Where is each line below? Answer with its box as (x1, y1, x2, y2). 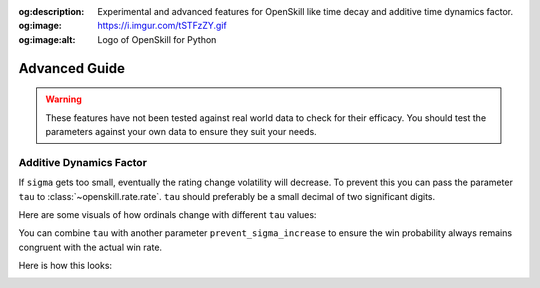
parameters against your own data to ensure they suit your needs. (45, 125, 317, 137)
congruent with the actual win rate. (18, 241, 163, 253)
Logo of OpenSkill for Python (97, 33, 217, 45)
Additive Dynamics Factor (18, 155, 147, 169)
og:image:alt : (18, 33, 76, 45)
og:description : (18, 6, 85, 17)
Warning (45, 93, 82, 105)
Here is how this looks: (18, 260, 113, 272)
